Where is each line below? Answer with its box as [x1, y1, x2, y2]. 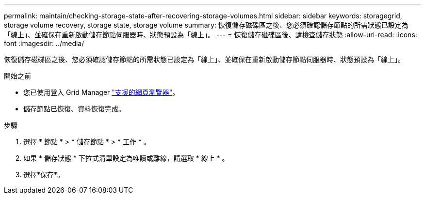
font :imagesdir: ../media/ [4, 39, 84, 47]
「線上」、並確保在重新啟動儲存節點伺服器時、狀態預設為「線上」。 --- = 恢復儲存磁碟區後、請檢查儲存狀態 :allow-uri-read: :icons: [4, 30, 417, 39]
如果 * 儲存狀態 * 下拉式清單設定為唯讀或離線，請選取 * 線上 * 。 [23, 154, 229, 162]
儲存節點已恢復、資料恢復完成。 [23, 105, 125, 113]
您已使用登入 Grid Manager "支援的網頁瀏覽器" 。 [23, 88, 180, 96]
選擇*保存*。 [23, 170, 65, 179]
